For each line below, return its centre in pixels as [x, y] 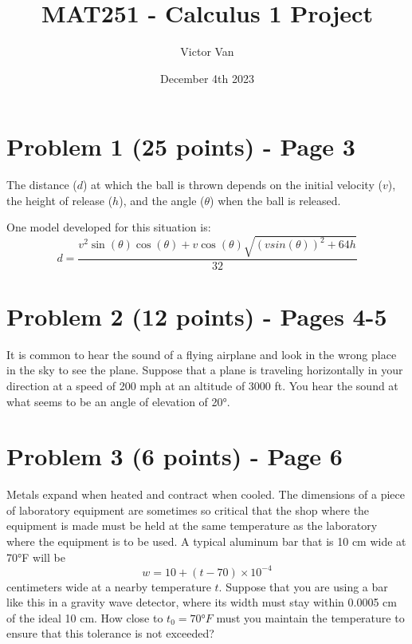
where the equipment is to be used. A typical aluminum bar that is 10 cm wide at [206, 541]
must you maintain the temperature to [310, 617]
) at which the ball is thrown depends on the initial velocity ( [233, 185]
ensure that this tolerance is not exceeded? [110, 633]
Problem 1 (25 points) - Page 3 [181, 146]
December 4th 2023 [207, 78]
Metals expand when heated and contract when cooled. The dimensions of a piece [206, 494]
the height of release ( [60, 200]
